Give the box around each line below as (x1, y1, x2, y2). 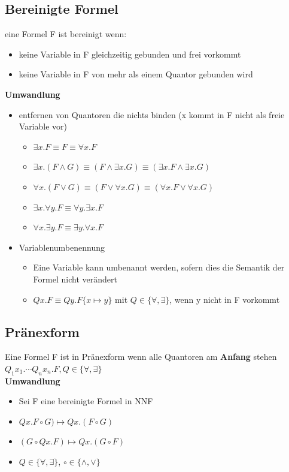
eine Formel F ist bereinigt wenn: (5, 28, 127, 40)
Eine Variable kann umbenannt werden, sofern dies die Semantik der (33, 261, 285, 273)
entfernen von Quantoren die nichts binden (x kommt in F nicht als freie (19, 108, 285, 121)
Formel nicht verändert (33, 272, 117, 285)
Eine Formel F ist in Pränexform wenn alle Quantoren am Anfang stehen (5, 350, 277, 363)
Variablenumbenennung (19, 240, 105, 253)
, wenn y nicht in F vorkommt (169, 293, 280, 305)
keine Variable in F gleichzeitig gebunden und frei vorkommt (19, 47, 241, 60)
